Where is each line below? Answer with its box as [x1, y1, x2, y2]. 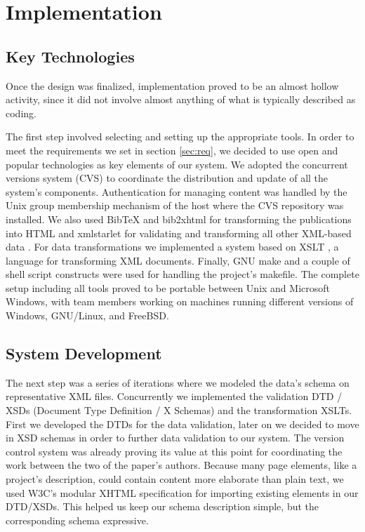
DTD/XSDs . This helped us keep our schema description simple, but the [6, 499, 319, 514]
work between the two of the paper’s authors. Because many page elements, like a [6, 458, 357, 472]
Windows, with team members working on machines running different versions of [6, 294, 354, 309]
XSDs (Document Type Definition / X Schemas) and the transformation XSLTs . [6, 403, 352, 418]
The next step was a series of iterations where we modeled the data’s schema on [6, 375, 350, 390]
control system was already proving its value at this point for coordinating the [6, 444, 343, 458]
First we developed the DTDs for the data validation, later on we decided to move [6, 416, 359, 431]
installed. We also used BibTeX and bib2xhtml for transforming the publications [6, 211, 352, 226]
